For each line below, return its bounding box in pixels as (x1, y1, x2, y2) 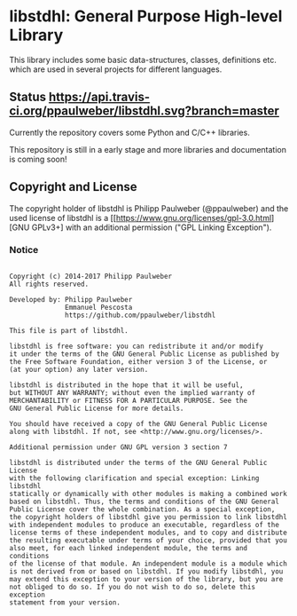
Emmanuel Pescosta (65, 303, 133, 312)
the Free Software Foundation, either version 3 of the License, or (9, 357, 268, 366)
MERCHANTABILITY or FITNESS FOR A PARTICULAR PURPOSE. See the (9, 396, 248, 405)
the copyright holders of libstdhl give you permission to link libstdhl (9, 512, 288, 521)
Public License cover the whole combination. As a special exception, (9, 504, 276, 514)
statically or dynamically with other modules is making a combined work (9, 489, 288, 498)
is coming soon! (9, 154, 68, 164)
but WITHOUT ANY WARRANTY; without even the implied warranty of (9, 388, 255, 397)
